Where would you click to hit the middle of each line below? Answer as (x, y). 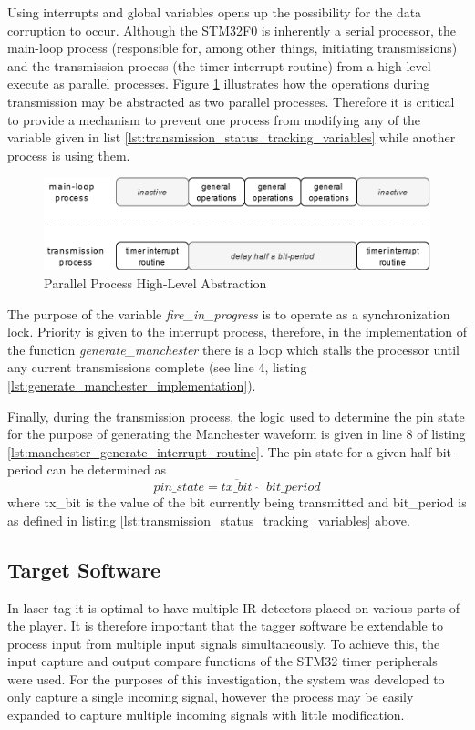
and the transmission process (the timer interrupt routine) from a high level (219, 65)
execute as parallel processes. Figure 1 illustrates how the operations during (219, 83)
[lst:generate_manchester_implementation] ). (132, 385)
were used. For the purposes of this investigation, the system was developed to (226, 678)
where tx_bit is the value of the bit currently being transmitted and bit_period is (237, 502)
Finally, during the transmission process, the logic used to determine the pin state (236, 416)
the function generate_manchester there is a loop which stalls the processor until (233, 349)
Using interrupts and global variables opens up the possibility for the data (215, 12)
